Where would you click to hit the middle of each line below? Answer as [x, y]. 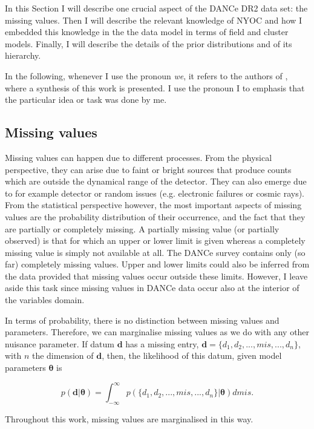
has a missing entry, [162, 343]
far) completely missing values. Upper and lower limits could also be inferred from [157, 264]
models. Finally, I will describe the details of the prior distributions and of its [149, 43]
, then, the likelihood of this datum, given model [192, 355]
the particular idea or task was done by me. [86, 100]
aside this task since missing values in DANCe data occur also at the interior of [152, 288]
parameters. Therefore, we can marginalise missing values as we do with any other [157, 332]
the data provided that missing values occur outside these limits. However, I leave [156, 276]
